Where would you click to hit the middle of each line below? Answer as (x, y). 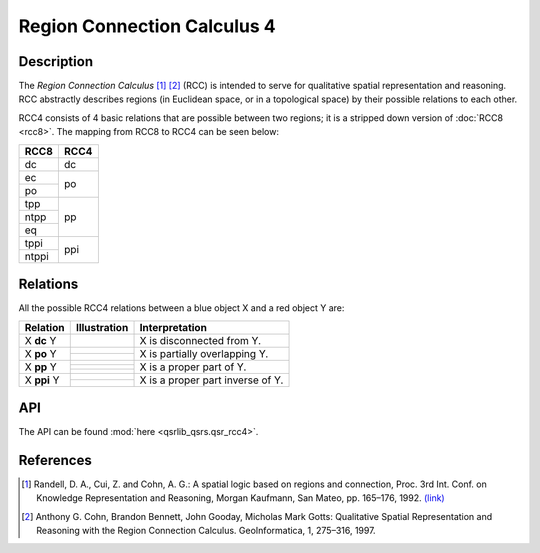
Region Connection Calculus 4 (147, 26)
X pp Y (40, 367)
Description (56, 61)
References (55, 460)
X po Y (40, 353)
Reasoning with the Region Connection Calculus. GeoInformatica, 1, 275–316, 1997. (206, 531)
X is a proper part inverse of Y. (211, 380)
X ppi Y (42, 380)
